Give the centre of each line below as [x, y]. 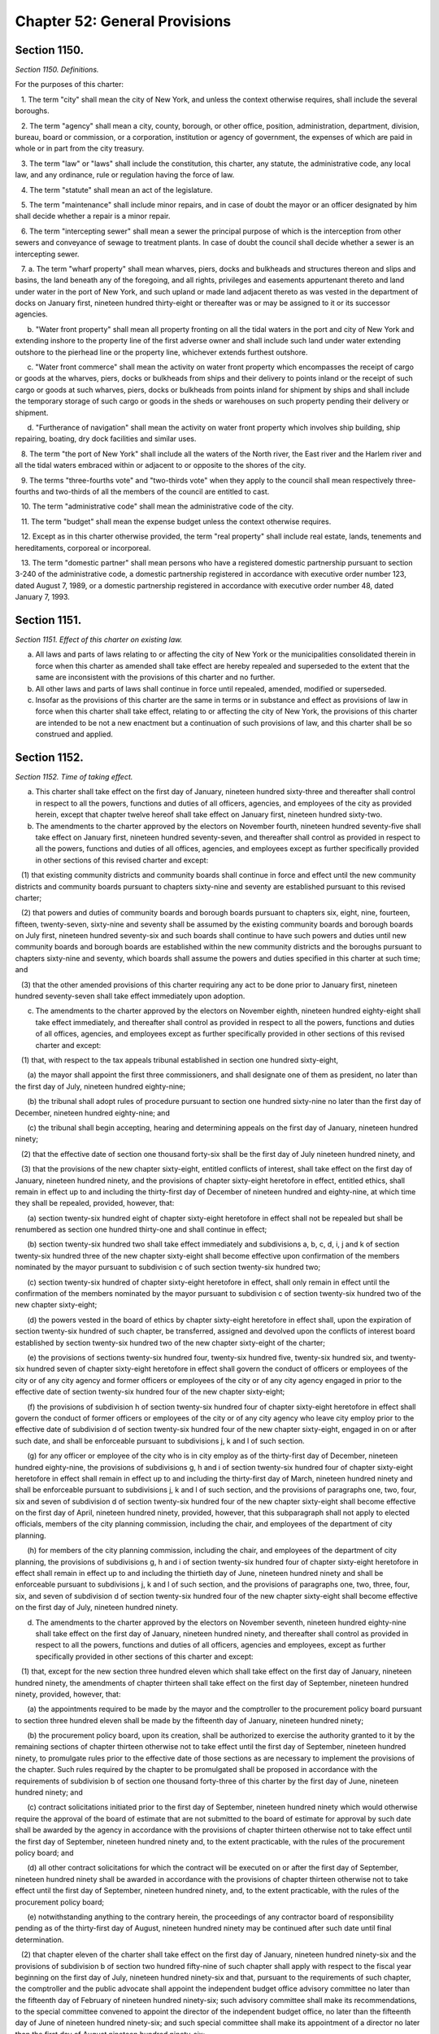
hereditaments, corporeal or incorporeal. [83, 548]
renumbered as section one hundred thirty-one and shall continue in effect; [141, 1229]
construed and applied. [74, 734]
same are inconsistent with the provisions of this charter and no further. [155, 677]
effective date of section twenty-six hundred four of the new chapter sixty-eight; [150, 1392]
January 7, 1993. [43, 597]
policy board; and [44, 1853]
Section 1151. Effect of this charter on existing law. [99, 639]
